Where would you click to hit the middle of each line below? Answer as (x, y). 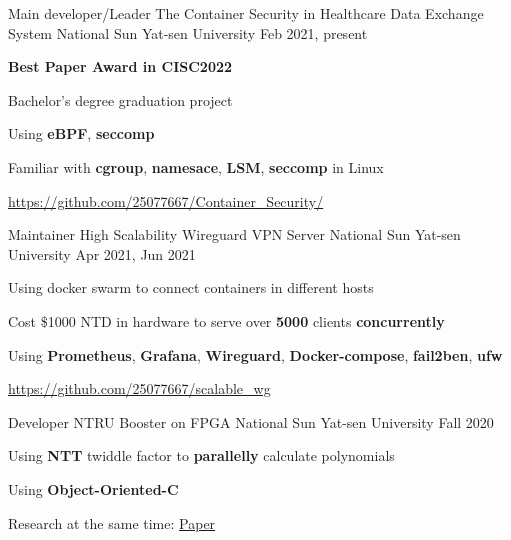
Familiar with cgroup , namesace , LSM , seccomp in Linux (196, 166)
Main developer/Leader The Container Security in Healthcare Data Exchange (246, 13)
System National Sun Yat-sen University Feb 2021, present (188, 32)
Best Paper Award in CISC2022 (120, 66)
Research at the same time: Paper (112, 522)
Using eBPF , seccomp (81, 133)
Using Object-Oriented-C (93, 488)
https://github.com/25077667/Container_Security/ (166, 200)
